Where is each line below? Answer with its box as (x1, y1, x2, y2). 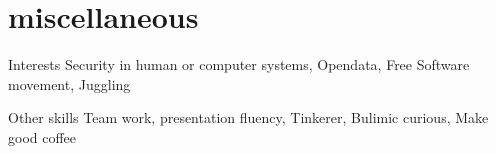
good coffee (8, 126, 77, 147)
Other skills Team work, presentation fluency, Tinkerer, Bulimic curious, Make (8, 107, 489, 128)
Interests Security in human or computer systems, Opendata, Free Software (8, 54, 470, 75)
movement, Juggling (8, 73, 131, 94)
